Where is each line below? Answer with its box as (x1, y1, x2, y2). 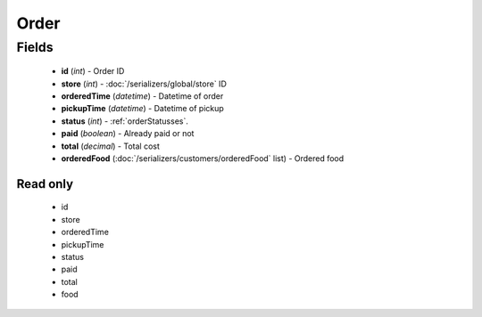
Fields (16, 39, 54, 55)
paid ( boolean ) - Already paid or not (61, 128, 195, 139)
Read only (16, 176, 74, 191)
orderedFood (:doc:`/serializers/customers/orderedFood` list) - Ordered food (61, 152, 345, 164)
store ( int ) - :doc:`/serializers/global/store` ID (61, 78, 227, 89)
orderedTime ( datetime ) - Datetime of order (61, 90, 224, 102)
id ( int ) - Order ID (61, 66, 125, 77)
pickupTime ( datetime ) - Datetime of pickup (61, 103, 225, 114)
